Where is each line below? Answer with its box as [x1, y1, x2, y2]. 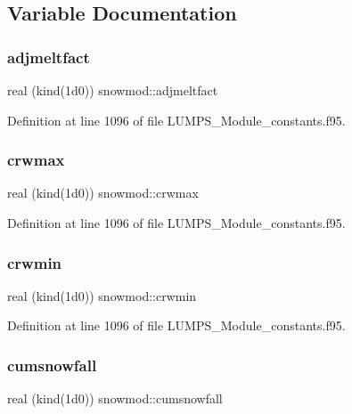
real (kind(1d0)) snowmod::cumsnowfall [7, 389, 223, 408]
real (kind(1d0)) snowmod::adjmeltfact [7, 81, 218, 99]
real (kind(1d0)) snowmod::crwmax [7, 183, 199, 202]
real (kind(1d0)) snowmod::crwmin [7, 286, 197, 304]
